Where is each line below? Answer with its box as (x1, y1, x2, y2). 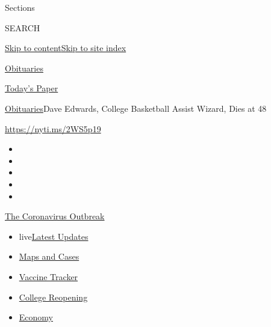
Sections (5, 1, 35, 13)
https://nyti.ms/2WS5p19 (5, 122, 101, 135)
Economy (19, 311, 53, 323)
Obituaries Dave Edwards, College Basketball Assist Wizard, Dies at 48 (5, 102, 267, 114)
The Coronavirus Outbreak (5, 210, 105, 222)
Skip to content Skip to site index (5, 41, 126, 54)
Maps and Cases (19, 250, 79, 263)
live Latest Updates (19, 230, 89, 242)
